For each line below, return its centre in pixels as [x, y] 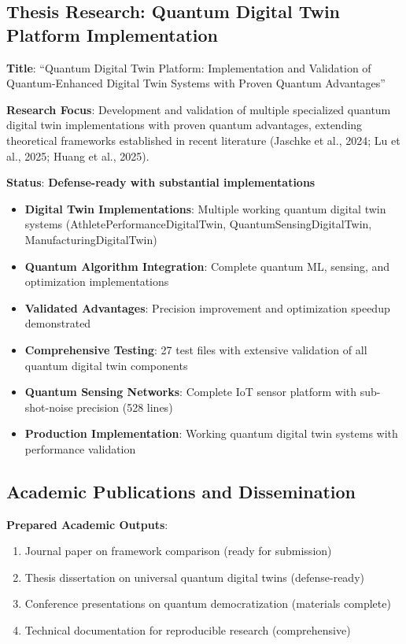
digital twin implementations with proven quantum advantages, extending [185, 125]
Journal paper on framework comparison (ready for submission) [178, 551]
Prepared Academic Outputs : [87, 524]
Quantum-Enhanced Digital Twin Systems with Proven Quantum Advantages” [196, 83]
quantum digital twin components [106, 365]
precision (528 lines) [125, 407]
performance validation [80, 448]
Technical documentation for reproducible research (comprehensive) [188, 630]
